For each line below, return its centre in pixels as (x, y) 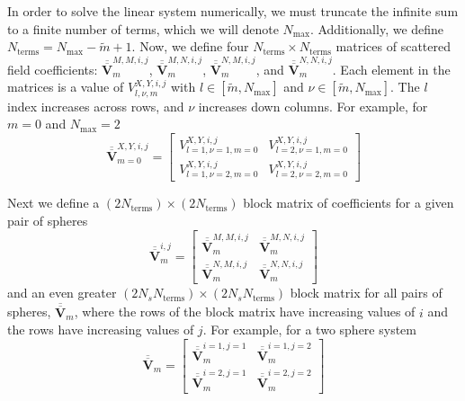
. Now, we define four (190, 46)
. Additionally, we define (377, 28)
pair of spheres (48, 221)
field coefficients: (53, 69)
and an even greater (62, 293)
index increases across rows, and (96, 106)
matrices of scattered (393, 46)
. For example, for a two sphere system (309, 330)
